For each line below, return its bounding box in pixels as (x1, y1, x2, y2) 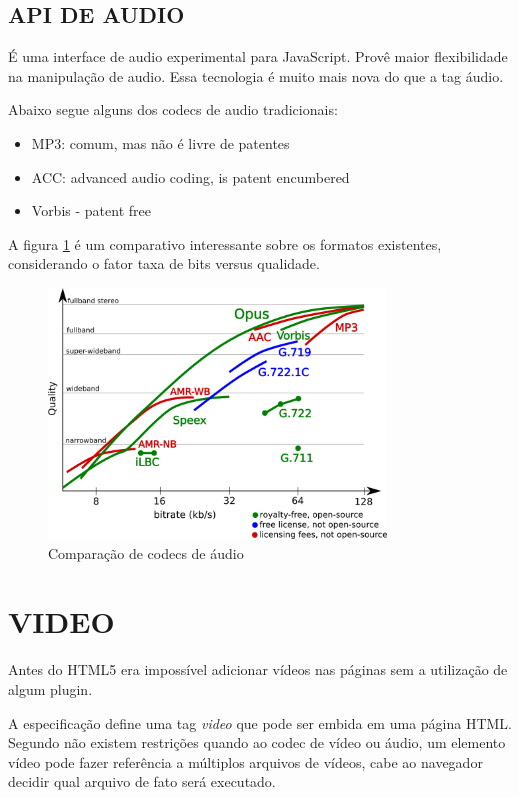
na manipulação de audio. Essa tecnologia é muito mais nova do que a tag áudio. (8, 65, 504, 86)
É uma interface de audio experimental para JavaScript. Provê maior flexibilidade (8, 46, 508, 67)
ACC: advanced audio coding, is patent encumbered (31, 166, 350, 187)
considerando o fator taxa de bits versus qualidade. (8, 253, 320, 274)
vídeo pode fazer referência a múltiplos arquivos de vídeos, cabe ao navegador (8, 751, 483, 772)
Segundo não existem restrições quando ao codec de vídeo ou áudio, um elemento (8, 732, 506, 753)
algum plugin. (8, 678, 93, 699)
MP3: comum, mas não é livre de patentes (31, 132, 290, 153)
